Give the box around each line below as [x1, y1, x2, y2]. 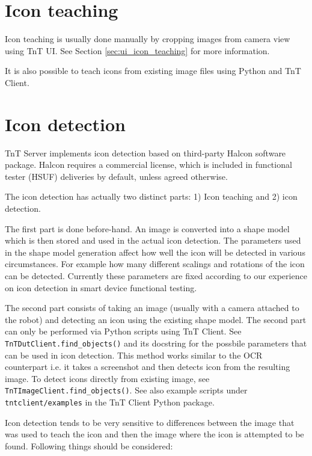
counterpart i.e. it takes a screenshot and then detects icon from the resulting [5, 360, 290, 373]
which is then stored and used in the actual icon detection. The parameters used [5, 234, 301, 247]
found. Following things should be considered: [5, 439, 173, 452]
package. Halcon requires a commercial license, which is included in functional [5, 158, 292, 171]
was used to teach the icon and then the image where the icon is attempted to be [5, 428, 304, 440]
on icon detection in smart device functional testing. [5, 281, 197, 294]
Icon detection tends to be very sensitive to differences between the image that [5, 416, 295, 428]
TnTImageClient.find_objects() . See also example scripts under [5, 384, 248, 396]
